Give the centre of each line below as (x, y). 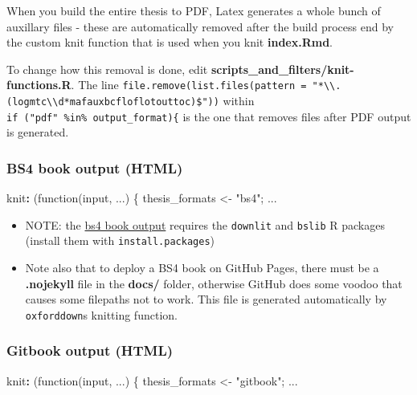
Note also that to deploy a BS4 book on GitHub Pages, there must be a (202, 268)
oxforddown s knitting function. (101, 314)
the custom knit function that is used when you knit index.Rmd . (170, 42)
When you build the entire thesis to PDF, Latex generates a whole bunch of (194, 10)
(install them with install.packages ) (120, 240)
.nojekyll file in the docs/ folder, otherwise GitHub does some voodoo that (214, 283)
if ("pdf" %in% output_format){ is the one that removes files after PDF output (209, 116)
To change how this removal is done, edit (107, 69)
